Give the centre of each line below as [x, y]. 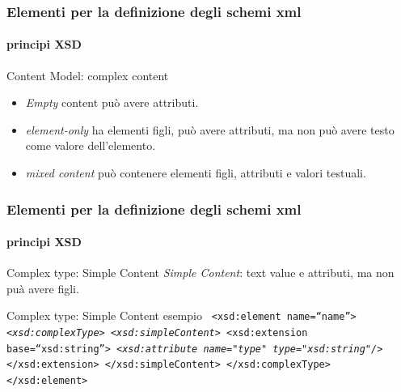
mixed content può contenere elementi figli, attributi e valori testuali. [196, 173]
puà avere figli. [43, 288]
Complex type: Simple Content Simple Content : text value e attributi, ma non [200, 273]
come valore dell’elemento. [91, 145]
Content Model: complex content [88, 75]
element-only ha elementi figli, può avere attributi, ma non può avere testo [210, 129]
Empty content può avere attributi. [112, 102]
